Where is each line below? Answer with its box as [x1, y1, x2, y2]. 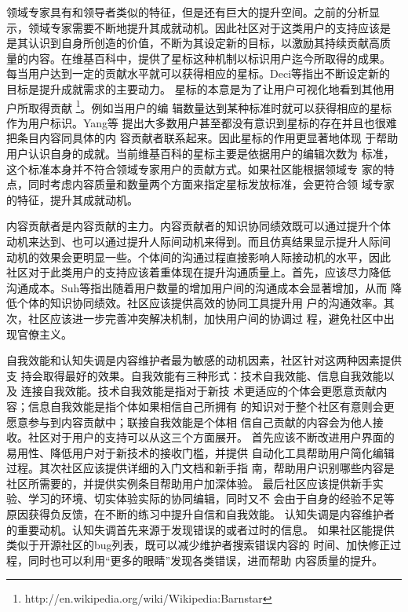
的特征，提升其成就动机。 [6, 191, 138, 207]
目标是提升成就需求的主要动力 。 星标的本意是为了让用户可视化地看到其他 [6, 80, 384, 97]
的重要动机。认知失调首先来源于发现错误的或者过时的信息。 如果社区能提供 [6, 521, 395, 537]
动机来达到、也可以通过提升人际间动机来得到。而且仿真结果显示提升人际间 [6, 233, 391, 249]
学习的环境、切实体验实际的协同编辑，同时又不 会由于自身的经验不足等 [27, 490, 395, 507]
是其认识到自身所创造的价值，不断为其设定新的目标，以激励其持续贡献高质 [6, 35, 391, 51]
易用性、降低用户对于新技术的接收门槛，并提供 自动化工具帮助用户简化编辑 [6, 444, 395, 460]
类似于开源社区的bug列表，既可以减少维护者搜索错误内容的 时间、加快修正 [6, 537, 391, 553]
